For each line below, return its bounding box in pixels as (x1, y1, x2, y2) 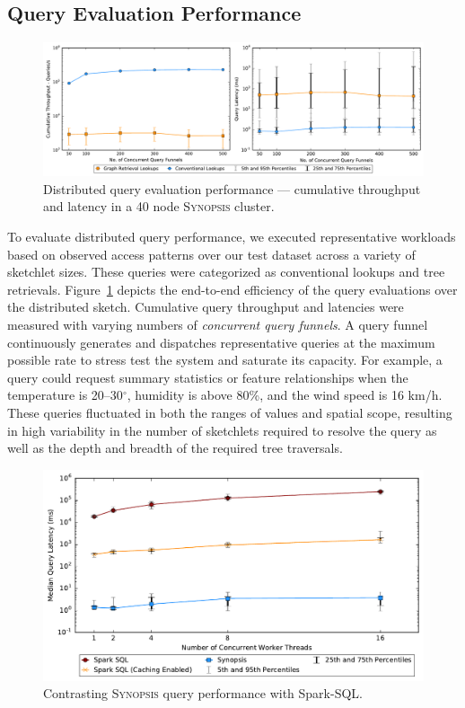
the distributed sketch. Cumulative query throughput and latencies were (7, 297, 404, 316)
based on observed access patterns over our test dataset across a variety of (7, 244, 416, 263)
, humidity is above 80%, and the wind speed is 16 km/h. (127, 385, 443, 404)
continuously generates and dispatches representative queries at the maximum (7, 332, 435, 351)
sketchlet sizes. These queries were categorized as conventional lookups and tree (7, 262, 445, 281)
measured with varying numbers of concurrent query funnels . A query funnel (7, 315, 428, 334)
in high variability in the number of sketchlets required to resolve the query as (7, 420, 437, 439)
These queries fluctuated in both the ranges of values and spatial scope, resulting (7, 403, 452, 421)
